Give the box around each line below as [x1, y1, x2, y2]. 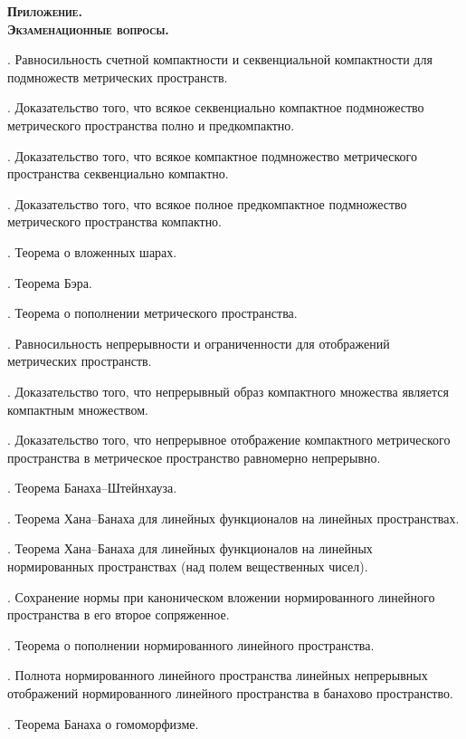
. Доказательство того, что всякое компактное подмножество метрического [7, 146, 417, 165]
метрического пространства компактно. [7, 212, 223, 231]
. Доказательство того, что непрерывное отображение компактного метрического [7, 430, 451, 449]
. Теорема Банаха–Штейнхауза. [7, 478, 177, 497]
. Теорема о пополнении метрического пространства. [7, 303, 298, 322]
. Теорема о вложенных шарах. [7, 242, 177, 261]
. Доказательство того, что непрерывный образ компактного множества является [7, 381, 449, 400]
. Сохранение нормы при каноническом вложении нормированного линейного [7, 587, 435, 606]
